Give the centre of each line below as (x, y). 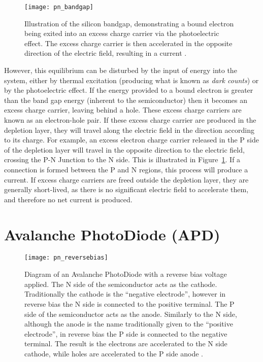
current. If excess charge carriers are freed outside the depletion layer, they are (126, 179)
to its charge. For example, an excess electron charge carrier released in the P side (131, 140)
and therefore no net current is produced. (68, 199)
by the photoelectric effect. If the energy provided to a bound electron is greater (129, 90)
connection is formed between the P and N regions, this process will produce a (126, 169)
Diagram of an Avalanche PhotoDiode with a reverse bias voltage (126, 274)
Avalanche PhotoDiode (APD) (112, 234)
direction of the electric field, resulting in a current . (106, 53)
